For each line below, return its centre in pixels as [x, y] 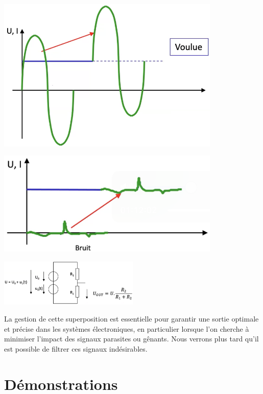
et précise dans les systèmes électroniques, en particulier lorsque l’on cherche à [127, 328]
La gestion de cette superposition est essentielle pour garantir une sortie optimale [131, 319]
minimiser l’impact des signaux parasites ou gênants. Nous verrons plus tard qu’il [131, 339]
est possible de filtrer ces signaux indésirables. [76, 349]
